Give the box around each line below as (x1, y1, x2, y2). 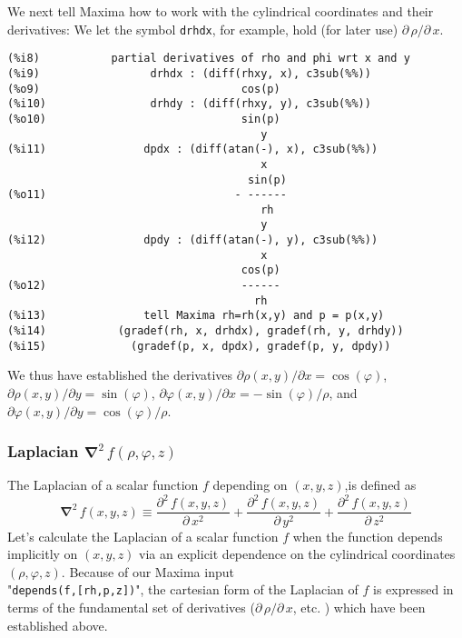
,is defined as (344, 475, 417, 494)
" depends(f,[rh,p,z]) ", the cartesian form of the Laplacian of (7, 580, 359, 599)
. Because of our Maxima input (61, 562, 234, 581)
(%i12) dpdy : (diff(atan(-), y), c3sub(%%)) (7, 234, 378, 247)
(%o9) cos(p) (7, 82, 280, 95)
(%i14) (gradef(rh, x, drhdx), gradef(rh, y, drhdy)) (7, 324, 404, 338)
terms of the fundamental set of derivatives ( (7, 597, 255, 616)
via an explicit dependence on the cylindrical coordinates (139, 544, 456, 563)
